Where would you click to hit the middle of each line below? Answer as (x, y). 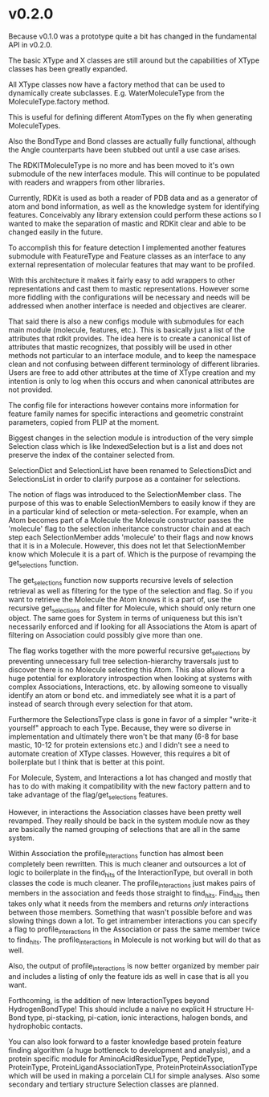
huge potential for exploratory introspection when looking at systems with (130, 679)
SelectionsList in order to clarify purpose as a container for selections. (124, 479)
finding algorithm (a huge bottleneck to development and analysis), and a (129, 1050)
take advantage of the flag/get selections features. (88, 796)
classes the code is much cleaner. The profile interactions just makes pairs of (132, 884)
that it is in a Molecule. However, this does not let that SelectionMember (127, 545)
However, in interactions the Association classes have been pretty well (125, 812)
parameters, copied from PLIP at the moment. (84, 422)
